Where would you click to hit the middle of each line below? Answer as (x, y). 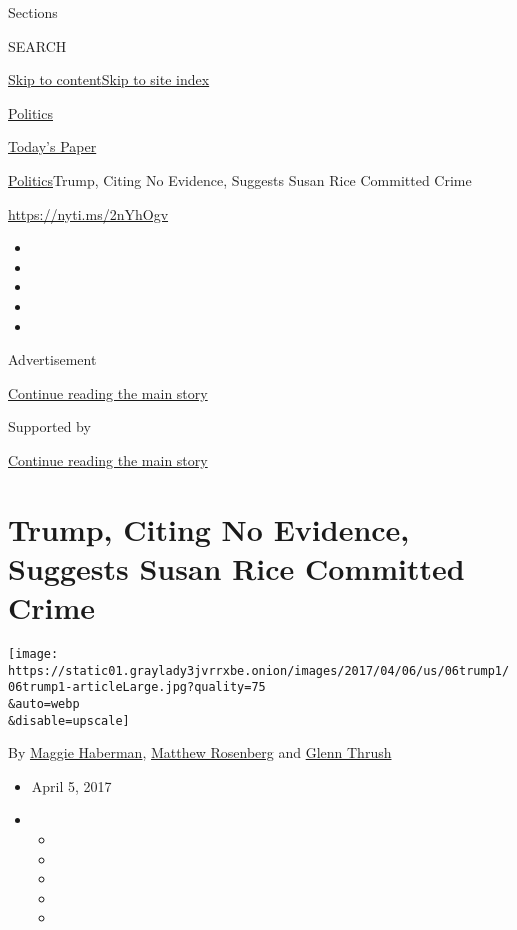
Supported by (49, 426)
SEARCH (37, 45)
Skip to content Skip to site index (109, 79)
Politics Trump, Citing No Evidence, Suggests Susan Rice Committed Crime (240, 179)
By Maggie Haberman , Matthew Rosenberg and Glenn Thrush (200, 752)
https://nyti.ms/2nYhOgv (88, 213)
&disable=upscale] (69, 720)
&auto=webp (44, 703)
